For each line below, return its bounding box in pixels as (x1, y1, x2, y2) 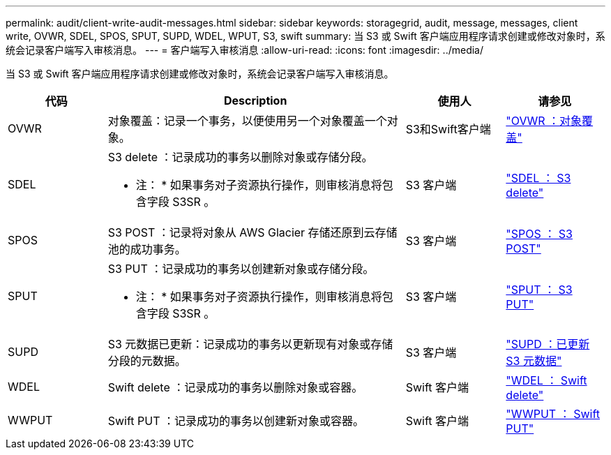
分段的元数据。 (107, 354, 186, 368)
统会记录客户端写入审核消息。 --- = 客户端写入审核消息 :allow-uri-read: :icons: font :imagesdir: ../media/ (6, 44, 484, 56)
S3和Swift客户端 (405, 122, 491, 136)
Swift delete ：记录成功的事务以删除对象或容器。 (107, 380, 363, 394)
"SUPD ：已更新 (506, 337, 590, 351)
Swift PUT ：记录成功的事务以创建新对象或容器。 (107, 414, 364, 428)
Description (223, 94, 287, 107)
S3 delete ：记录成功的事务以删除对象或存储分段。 (107, 150, 373, 164)
